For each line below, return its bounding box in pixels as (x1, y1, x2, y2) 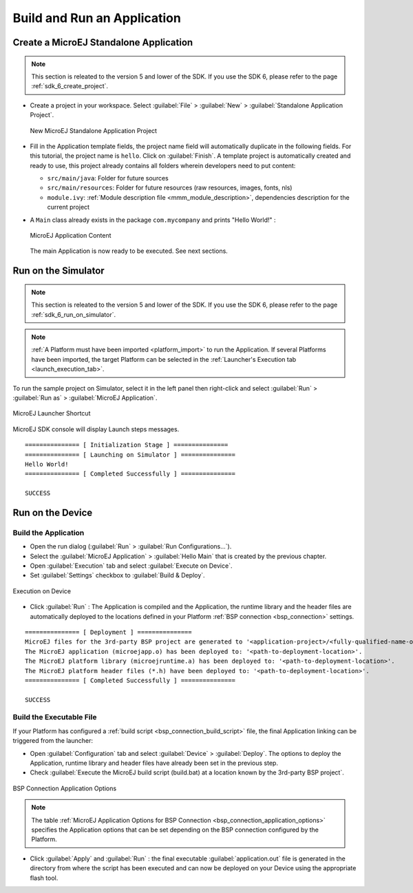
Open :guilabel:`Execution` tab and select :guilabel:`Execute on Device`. (30, 562, 233, 570)
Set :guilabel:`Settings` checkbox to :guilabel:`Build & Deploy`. (30, 571, 206, 579)
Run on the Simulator (12, 265, 105, 277)
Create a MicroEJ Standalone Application (12, 37, 193, 48)
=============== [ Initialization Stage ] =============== (25, 441, 229, 449)
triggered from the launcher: (12, 737, 93, 745)
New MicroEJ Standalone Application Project (30, 126, 158, 134)
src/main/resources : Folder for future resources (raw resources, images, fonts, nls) (47, 183, 293, 192)
